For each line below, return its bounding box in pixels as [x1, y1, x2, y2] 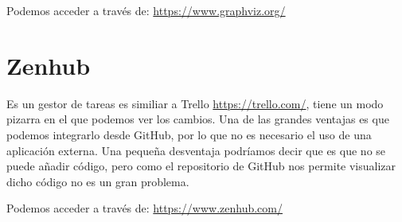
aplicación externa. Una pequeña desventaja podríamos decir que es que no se [6, 142, 386, 158]
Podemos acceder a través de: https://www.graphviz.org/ [6, 2, 286, 18]
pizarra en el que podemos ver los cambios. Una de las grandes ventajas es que [6, 111, 389, 127]
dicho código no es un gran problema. [6, 173, 189, 189]
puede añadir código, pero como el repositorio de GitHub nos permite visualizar [6, 158, 396, 174]
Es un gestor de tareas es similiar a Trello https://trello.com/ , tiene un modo [6, 95, 384, 111]
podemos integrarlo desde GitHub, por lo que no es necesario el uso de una [6, 126, 372, 142]
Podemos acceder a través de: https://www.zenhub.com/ [6, 200, 283, 216]
